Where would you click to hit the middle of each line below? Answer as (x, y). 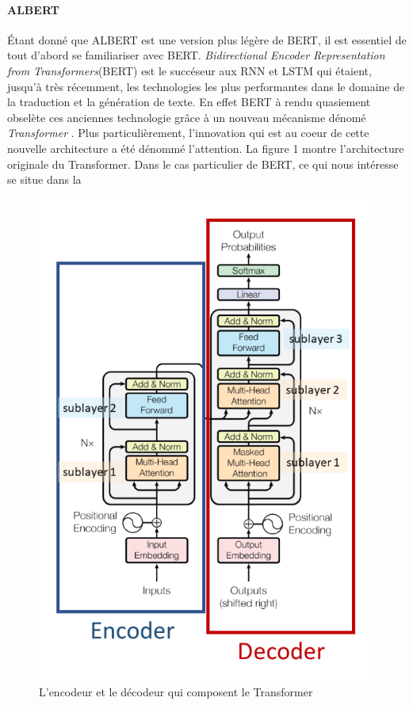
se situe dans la (44, 179)
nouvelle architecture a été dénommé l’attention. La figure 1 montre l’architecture (206, 148)
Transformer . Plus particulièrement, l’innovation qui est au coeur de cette (188, 133)
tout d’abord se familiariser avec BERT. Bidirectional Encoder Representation (196, 55)
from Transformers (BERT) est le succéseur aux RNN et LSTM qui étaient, (189, 70)
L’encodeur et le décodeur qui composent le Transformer (176, 691)
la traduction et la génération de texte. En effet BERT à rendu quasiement (189, 102)
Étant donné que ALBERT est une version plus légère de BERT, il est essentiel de (207, 39)
